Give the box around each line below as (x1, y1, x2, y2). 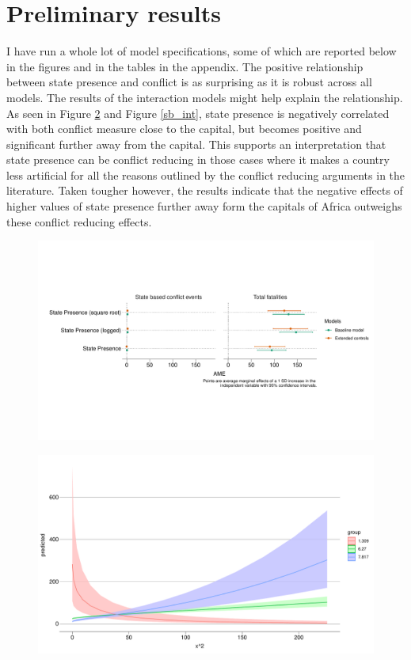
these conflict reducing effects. (6, 213, 152, 229)
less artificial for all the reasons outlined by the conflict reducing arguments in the (6, 166, 405, 183)
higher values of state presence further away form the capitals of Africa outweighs (6, 198, 402, 214)
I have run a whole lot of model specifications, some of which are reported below (6, 43, 397, 59)
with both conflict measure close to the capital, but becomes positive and (6, 120, 362, 137)
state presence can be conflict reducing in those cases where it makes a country (6, 151, 390, 168)
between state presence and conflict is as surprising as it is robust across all (6, 74, 372, 90)
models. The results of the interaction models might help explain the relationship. (6, 89, 403, 105)
